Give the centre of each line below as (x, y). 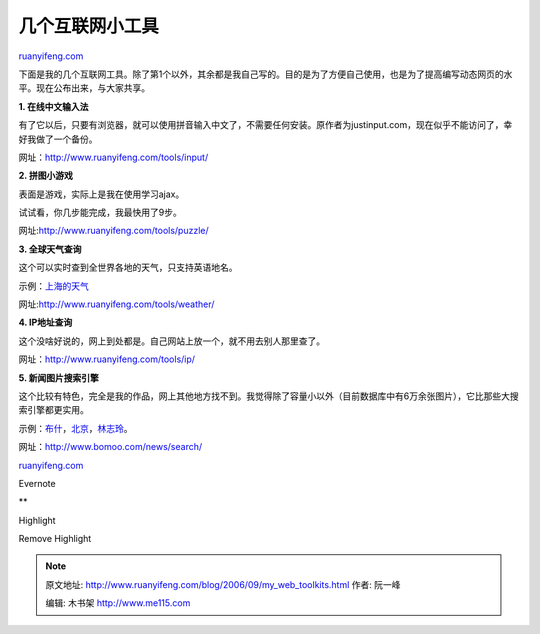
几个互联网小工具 (89, 26)
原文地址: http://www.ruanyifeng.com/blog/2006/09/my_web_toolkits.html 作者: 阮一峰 (223, 584)
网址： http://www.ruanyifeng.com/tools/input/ (113, 157)
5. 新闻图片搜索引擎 (58, 377)
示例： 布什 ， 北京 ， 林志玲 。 (75, 428)
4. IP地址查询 (45, 322)
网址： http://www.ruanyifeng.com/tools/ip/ (106, 359)
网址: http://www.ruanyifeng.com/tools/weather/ (116, 304)
